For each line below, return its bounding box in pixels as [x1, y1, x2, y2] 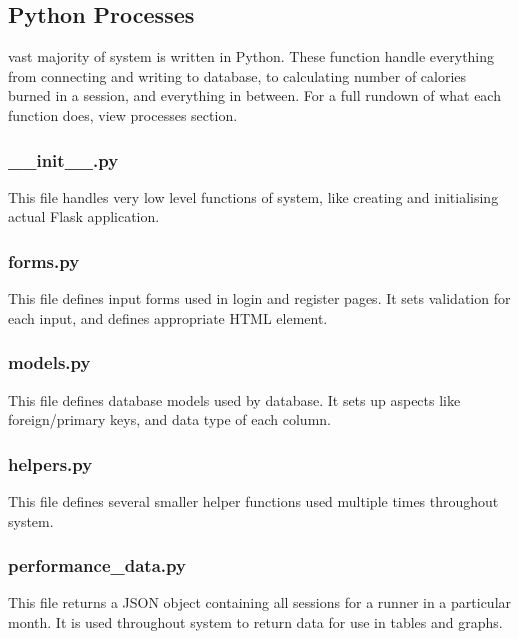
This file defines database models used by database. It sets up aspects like [8, 389, 461, 410]
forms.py [8, 248, 80, 273]
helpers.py [8, 451, 93, 476]
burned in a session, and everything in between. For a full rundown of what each [8, 85, 501, 106]
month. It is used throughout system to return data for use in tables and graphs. [8, 612, 503, 633]
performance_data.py [8, 553, 186, 578]
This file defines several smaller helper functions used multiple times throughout [8, 491, 499, 512]
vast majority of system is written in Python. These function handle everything [8, 46, 495, 67]
